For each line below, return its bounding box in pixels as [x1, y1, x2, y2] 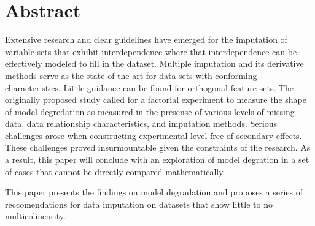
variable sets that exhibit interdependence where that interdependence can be [5, 45, 297, 58]
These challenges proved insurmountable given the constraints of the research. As [5, 141, 311, 154]
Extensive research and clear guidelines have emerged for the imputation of [5, 33, 287, 46]
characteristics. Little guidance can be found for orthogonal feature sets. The [5, 81, 294, 94]
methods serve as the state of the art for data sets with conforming [5, 69, 257, 81]
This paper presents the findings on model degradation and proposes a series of [5, 186, 303, 198]
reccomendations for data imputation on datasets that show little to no [5, 197, 273, 210]
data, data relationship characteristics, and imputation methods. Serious [5, 117, 278, 130]
